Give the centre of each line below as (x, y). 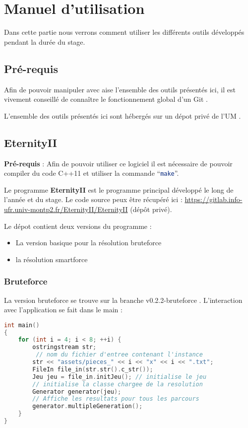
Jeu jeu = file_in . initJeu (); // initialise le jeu (120, 377)
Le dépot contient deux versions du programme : (78, 226)
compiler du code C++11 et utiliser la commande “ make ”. (92, 173)
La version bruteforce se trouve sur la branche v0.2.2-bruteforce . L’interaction (123, 300)
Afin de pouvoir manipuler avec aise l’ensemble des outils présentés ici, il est (120, 89)
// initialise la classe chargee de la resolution (118, 384)
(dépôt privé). (151, 209)
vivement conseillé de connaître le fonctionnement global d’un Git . (106, 99)
